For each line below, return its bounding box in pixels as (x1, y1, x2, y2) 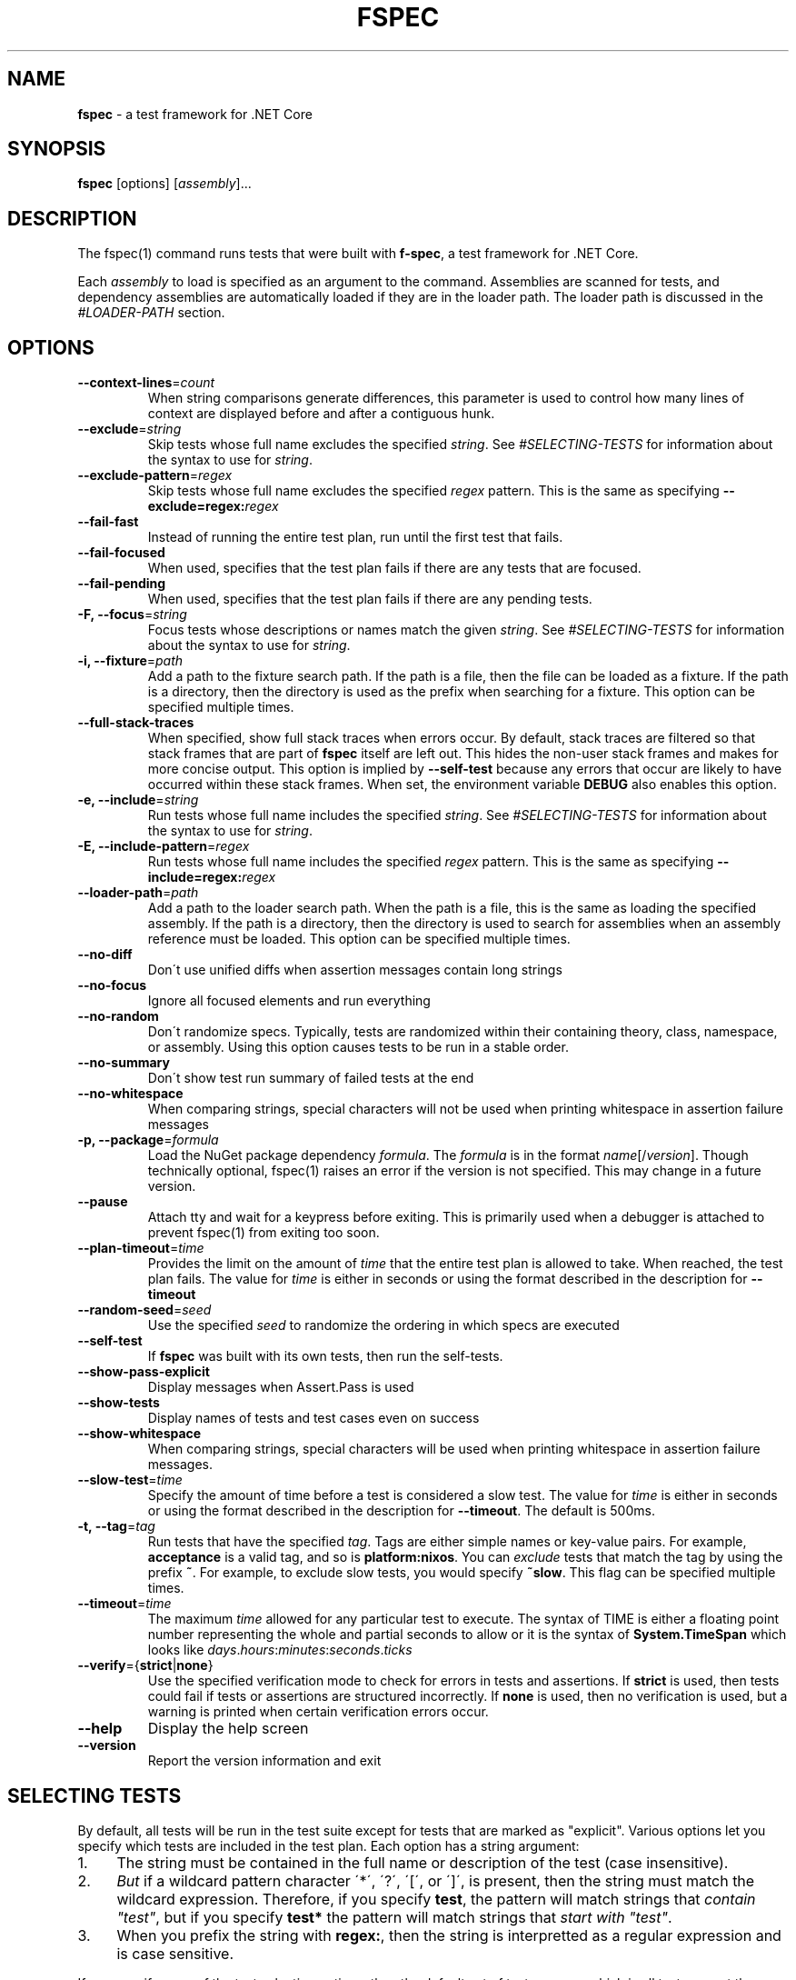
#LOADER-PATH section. (77, 305, 225, 321)
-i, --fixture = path (77, 653, 184, 669)
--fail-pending (77, 575, 166, 592)
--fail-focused (77, 545, 165, 561)
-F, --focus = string (77, 606, 187, 623)
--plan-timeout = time (77, 1240, 204, 1256)
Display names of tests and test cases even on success (147, 1410, 480, 1426)
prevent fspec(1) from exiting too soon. (147, 1225, 380, 1241)
